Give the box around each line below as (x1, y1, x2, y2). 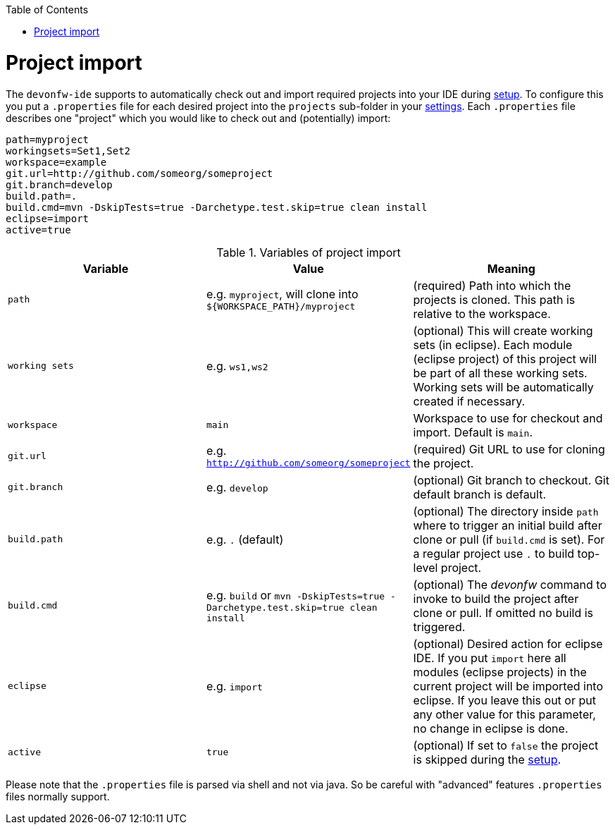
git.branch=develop (6, 178, 113, 190)
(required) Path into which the (413, 278, 571, 293)
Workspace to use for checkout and (413, 410, 603, 425)
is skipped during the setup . (413, 752, 561, 767)
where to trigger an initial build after (413, 518, 602, 532)
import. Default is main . (413, 425, 533, 439)
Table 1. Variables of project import (216, 245, 401, 260)
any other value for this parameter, (413, 707, 596, 721)
